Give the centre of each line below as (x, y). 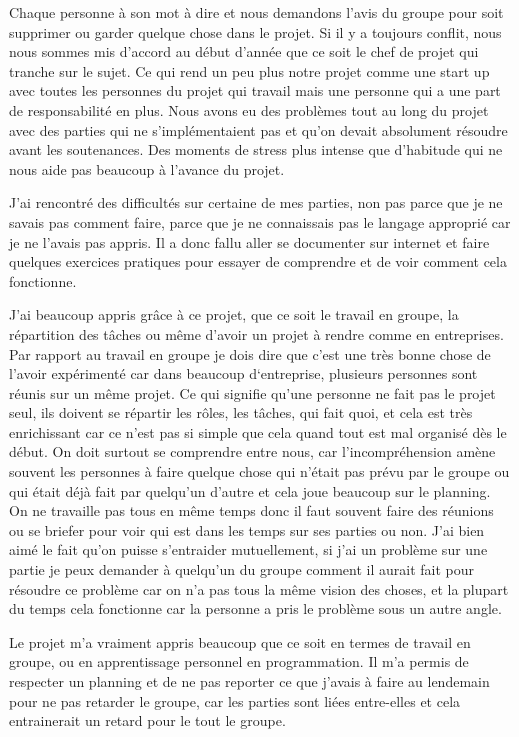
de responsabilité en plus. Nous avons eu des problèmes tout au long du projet (249, 109)
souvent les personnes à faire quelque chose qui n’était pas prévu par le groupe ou (259, 471)
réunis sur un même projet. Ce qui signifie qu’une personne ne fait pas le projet (252, 392)
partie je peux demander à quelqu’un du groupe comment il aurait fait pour (241, 569)
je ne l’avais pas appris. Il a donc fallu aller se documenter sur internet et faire (249, 241)
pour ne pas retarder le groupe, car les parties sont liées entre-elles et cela (235, 700)
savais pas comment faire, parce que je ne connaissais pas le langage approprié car (260, 221)
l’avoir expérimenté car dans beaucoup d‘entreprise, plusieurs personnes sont (243, 373)
